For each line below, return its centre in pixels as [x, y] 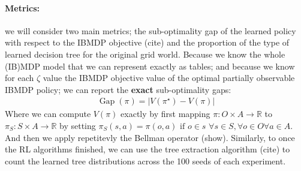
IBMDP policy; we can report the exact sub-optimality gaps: [118, 89]
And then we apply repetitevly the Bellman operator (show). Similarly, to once [150, 137]
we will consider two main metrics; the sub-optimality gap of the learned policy [150, 30]
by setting [78, 125]
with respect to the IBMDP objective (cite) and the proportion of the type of [147, 42]
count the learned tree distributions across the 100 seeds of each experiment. [145, 160]
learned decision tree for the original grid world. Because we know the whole [145, 54]
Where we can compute [48, 114]
